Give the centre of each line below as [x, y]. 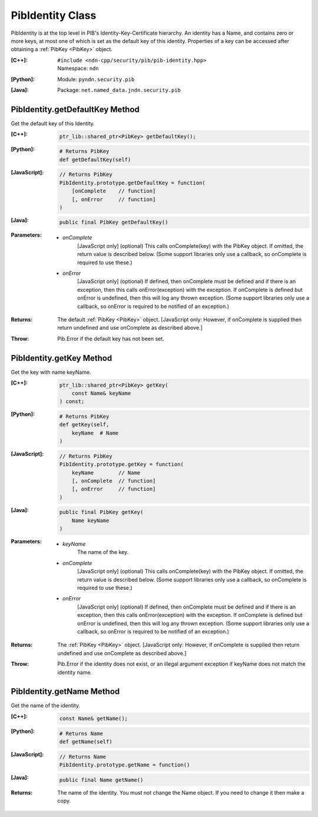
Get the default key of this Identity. [53, 123]
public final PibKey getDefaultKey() [114, 222]
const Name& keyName [101, 393]
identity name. [75, 672]
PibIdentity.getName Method [65, 692]
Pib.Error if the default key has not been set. [111, 338]
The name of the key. [103, 552]
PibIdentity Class [54, 15]
